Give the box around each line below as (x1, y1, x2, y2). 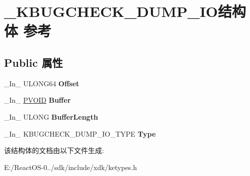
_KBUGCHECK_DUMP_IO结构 (4, 1, 246, 21)
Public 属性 (4, 54, 63, 70)
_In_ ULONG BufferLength (4, 111, 98, 122)
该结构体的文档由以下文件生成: (4, 145, 104, 156)
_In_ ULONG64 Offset (4, 78, 79, 88)
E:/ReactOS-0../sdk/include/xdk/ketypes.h (4, 162, 137, 172)
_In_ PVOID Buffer (4, 95, 71, 105)
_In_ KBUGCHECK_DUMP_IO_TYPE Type (4, 128, 156, 139)
